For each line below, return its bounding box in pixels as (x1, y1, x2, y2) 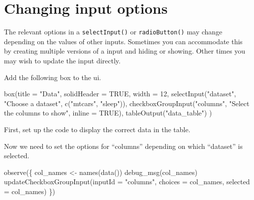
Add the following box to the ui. (4, 72, 101, 82)
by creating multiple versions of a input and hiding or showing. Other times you (4, 46, 246, 56)
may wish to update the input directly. (4, 55, 121, 65)
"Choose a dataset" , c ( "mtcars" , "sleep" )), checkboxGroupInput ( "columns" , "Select (4, 98, 250, 108)
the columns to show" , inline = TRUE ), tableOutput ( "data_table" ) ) (4, 108, 212, 118)
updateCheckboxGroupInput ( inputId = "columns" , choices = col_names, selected (4, 176, 250, 187)
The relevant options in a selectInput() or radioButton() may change (4, 27, 222, 37)
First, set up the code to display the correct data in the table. (4, 124, 190, 134)
